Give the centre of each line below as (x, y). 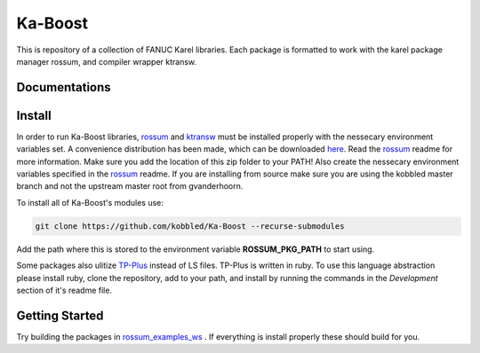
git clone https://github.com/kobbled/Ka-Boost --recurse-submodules (190, 226)
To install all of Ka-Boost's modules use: (90, 202)
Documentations (64, 87)
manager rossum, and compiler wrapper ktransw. (107, 61)
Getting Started (60, 315)
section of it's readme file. (64, 290)
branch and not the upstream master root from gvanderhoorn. (130, 186)
